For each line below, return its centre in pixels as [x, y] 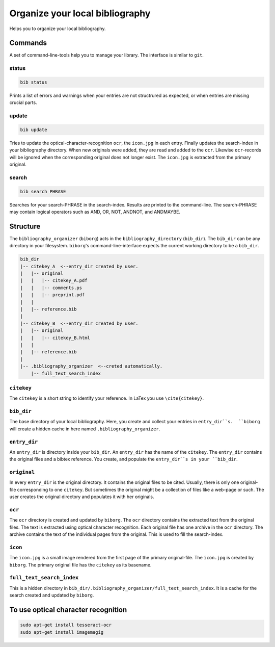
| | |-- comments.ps [51, 288]
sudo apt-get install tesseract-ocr [66, 625]
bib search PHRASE [43, 191]
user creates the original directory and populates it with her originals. [82, 497]
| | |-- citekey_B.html [55, 338]
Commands [28, 43]
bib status [34, 82]
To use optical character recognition [68, 610]
